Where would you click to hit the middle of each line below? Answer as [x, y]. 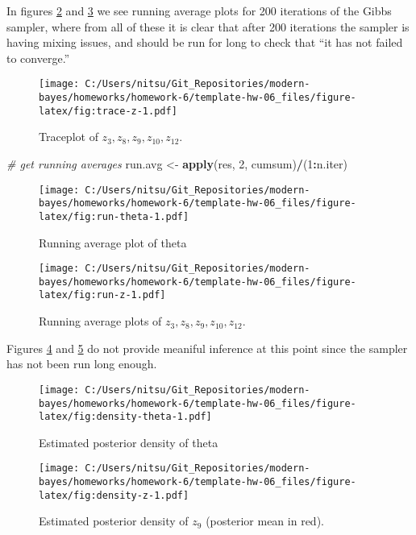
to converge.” [38, 58]
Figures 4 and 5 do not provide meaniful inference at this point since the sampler [207, 348]
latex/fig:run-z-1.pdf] [102, 295]
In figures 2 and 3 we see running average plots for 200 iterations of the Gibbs [199, 10]
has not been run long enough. [82, 364]
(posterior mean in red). [265, 521]
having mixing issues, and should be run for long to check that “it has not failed [205, 42]
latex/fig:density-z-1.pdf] [114, 495]
